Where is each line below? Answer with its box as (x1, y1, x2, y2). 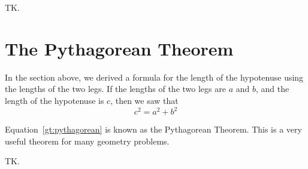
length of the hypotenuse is (5, 94, 104, 106)
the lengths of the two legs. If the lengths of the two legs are (5, 82, 226, 95)
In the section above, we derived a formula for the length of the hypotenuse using (5, 70, 304, 83)
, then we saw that (110, 94, 179, 106)
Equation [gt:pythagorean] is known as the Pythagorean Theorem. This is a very (5, 123, 302, 135)
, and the (255, 82, 289, 95)
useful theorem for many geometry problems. (5, 134, 170, 147)
